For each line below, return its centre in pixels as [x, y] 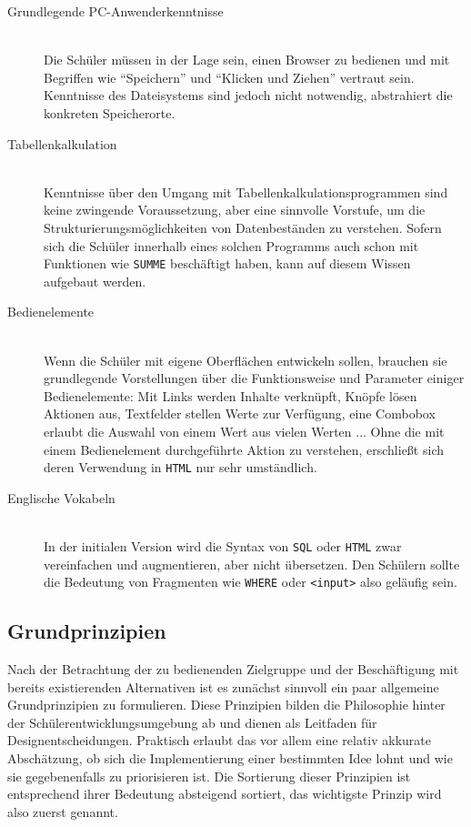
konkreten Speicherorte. [110, 112]
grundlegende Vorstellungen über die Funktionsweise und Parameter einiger [254, 378]
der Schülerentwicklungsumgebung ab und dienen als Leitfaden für [192, 722]
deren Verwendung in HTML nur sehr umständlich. [180, 467]
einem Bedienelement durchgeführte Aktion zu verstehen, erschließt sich [244, 449]
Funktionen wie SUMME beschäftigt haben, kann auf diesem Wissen [227, 263]
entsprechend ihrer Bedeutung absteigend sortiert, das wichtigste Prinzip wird [225, 794]
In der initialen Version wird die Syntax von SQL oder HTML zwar [223, 545]
